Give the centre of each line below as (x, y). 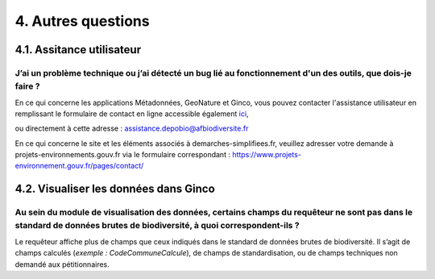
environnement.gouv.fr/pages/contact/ (79, 166)
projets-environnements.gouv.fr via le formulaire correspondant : (123, 155)
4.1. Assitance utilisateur (78, 50)
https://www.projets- (267, 155)
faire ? (27, 86)
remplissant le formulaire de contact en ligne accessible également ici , (132, 114)
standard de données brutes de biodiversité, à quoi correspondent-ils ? (157, 226)
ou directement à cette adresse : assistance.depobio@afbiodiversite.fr (132, 128)
